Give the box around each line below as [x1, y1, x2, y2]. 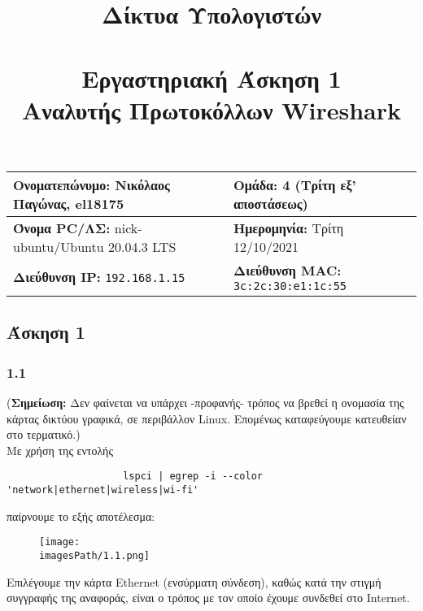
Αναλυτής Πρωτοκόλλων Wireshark [22, 93, 401, 126]
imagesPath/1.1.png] [39, 549, 150, 561]
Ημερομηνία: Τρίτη [233, 218, 344, 237]
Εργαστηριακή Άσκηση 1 [81, 61, 342, 94]
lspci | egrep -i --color [123, 470, 263, 483]
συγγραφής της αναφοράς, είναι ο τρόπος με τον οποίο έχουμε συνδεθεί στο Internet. [7, 589, 410, 606]
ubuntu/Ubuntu [13, 236, 104, 256]
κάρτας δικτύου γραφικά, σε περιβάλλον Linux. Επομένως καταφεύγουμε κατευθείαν [7, 409, 407, 427]
